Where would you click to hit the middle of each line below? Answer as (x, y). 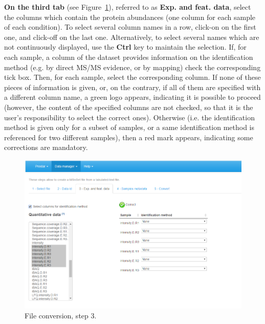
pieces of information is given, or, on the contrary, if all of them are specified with (132, 87)
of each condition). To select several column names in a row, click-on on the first (130, 27)
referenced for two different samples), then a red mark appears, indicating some (129, 137)
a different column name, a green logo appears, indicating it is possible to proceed (132, 97)
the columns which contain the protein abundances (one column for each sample (130, 17)
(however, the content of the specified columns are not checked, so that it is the (129, 107)
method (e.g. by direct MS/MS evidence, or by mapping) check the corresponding (132, 67)
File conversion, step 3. (61, 316)
